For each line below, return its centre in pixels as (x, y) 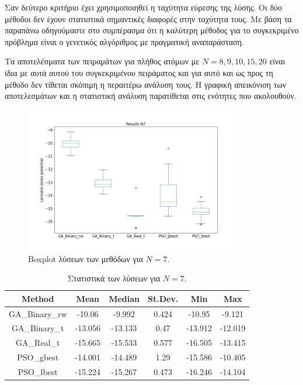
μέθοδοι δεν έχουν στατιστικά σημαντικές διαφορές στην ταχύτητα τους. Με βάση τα (148, 18)
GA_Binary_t (38, 328)
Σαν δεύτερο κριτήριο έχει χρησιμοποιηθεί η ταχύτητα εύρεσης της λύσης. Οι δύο (143, 7)
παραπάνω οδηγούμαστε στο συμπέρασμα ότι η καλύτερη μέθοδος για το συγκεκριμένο (152, 30)
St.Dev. (163, 298)
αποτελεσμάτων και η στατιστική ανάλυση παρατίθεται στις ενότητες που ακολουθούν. (151, 96)
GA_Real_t (38, 343)
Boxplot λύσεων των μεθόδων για (86, 258)
